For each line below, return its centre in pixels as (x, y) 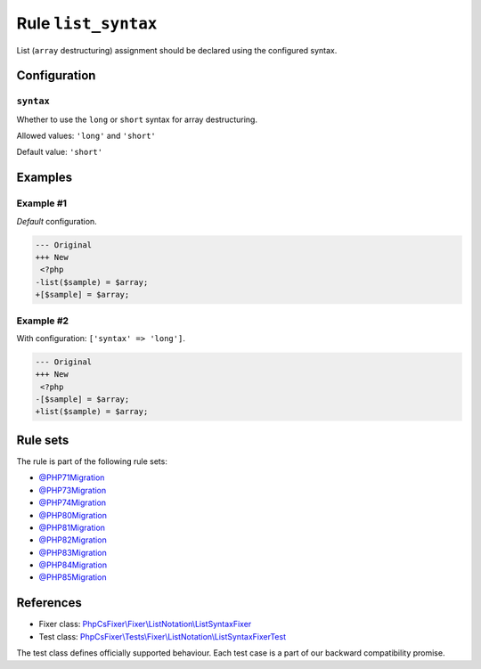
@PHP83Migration (73, 552)
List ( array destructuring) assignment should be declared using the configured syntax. (177, 50)
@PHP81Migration (72, 527)
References (49, 603)
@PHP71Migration (72, 477)
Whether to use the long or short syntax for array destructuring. (137, 119)
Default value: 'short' (59, 152)
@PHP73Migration (73, 490)
